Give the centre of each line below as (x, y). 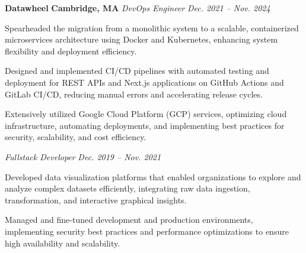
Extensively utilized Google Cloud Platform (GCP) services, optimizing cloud (146, 114)
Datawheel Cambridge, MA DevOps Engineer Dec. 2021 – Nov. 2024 (138, 8)
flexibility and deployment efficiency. (71, 51)
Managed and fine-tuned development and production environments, (129, 220)
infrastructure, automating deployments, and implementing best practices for (145, 125)
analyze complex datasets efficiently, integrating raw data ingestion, (128, 188)
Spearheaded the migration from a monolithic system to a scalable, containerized (152, 27)
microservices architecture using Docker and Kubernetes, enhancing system (141, 39)
